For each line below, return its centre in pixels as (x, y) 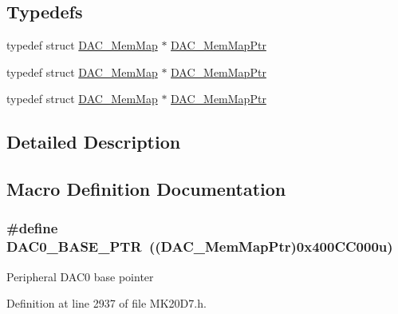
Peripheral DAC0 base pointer (80, 276)
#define (32, 228)
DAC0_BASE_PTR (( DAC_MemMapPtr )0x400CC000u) (200, 246)
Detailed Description (94, 142)
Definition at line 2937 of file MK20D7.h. (106, 303)
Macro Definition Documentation (146, 189)
